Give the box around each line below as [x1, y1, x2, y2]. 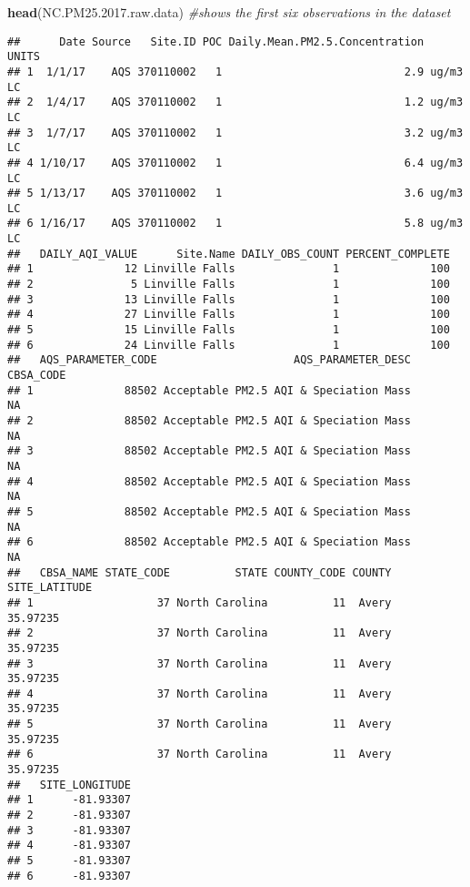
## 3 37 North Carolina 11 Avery [7, 657, 392, 670]
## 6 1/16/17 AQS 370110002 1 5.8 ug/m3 [7, 217, 464, 230]
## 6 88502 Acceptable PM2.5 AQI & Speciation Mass [7, 535, 411, 549]
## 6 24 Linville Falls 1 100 [7, 338, 450, 352]
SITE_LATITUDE [7, 581, 93, 595]
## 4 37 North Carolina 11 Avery [7, 687, 392, 700]
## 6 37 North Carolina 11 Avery [7, 748, 392, 761]
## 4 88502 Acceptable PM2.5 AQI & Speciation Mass [7, 474, 411, 488]
